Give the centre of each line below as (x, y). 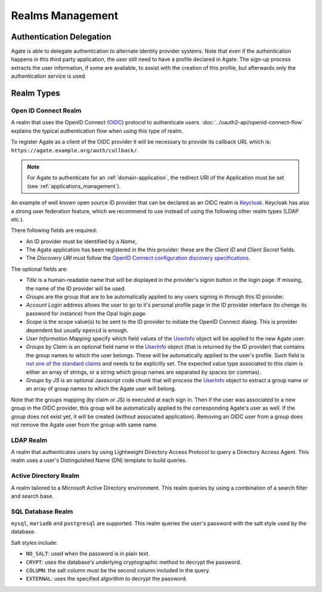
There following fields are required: (54, 231)
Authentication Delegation (61, 37)
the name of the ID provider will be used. (76, 288)
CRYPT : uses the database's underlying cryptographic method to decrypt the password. (134, 562)
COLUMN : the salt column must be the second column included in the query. (118, 570)
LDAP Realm (29, 440)
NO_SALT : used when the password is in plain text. (88, 554)
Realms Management (65, 16)
